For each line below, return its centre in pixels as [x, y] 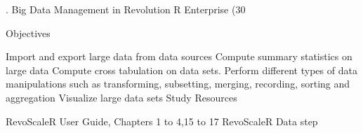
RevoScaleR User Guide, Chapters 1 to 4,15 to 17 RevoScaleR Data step [162, 121]
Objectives [28, 33]
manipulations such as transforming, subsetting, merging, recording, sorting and [178, 84]
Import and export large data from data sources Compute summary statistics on [179, 56]
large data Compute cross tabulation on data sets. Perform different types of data [181, 70]
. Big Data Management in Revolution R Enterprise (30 [126, 9]
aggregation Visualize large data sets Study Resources [121, 97]
